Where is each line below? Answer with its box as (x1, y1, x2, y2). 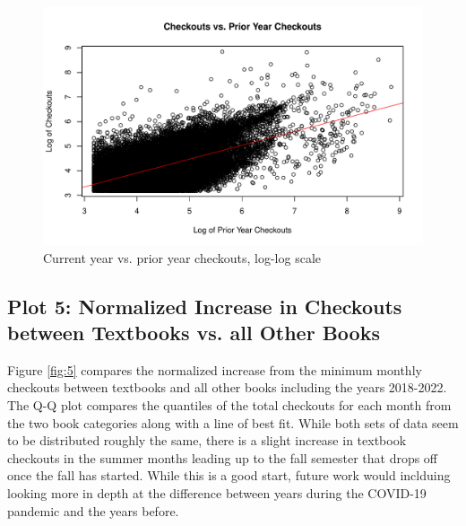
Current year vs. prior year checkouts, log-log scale (43, 248, 321, 267)
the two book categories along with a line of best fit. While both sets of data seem (7, 413, 459, 432)
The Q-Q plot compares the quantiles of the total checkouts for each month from (7, 395, 452, 414)
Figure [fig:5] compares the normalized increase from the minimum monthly (7, 360, 422, 379)
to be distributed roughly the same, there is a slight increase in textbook (7, 431, 407, 450)
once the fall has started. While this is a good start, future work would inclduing (7, 466, 451, 485)
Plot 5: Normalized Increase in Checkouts (7, 292, 402, 320)
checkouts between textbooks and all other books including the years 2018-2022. (7, 378, 447, 397)
